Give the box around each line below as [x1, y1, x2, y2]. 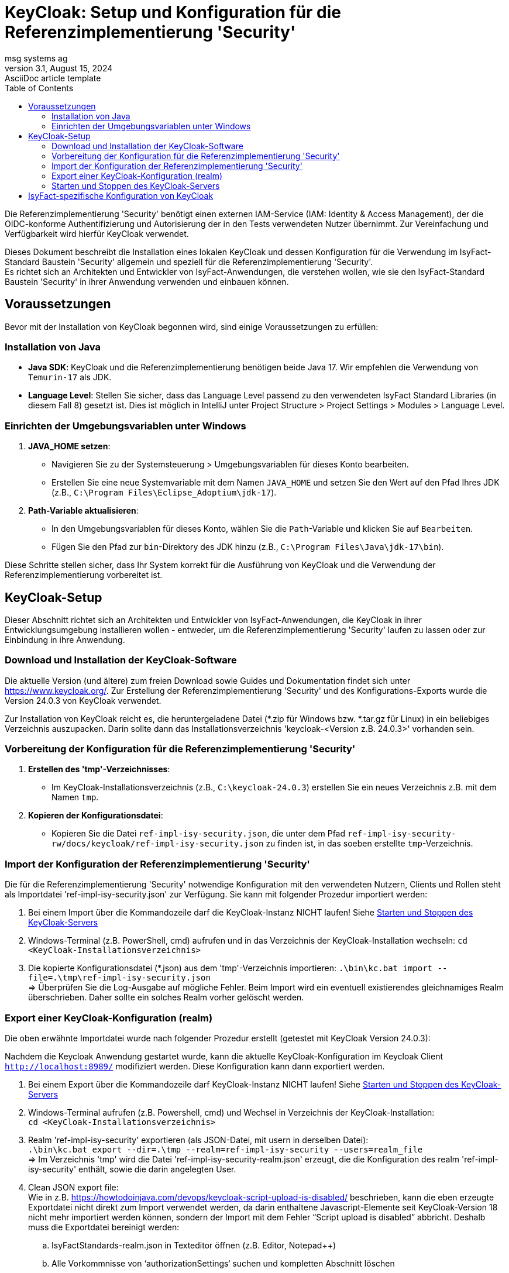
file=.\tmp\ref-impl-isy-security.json [28, 973, 211, 983]
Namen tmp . [51, 792, 99, 803]
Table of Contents [5, 82, 74, 93]
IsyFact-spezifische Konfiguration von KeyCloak [28, 190, 214, 201]
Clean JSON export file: [28, 1182, 119, 1192]
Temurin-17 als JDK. [28, 372, 112, 383]
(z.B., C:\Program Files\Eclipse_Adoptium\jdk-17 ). [51, 487, 277, 498]
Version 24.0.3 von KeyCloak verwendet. [5, 695, 161, 706]
